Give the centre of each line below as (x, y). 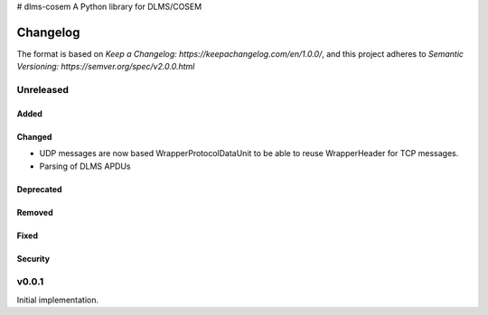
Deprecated (39, 189)
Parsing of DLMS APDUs (85, 166)
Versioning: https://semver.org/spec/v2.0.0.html (106, 67)
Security (33, 258)
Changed (34, 136)
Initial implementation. (58, 300)
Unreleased (43, 90)
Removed (35, 212)
